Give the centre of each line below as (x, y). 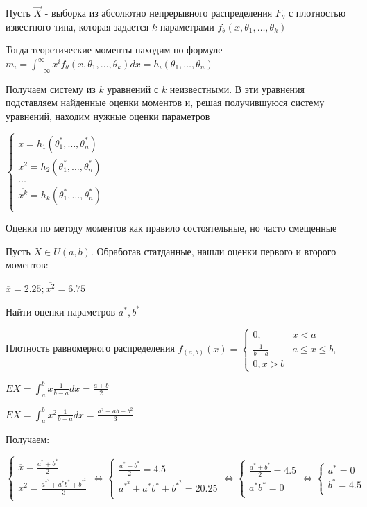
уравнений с (133, 88)
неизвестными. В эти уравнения (237, 88)
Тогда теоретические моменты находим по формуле (114, 50)
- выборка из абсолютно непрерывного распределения (159, 13)
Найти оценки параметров (61, 311)
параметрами (187, 26)
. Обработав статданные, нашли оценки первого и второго (213, 251)
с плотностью (317, 13)
